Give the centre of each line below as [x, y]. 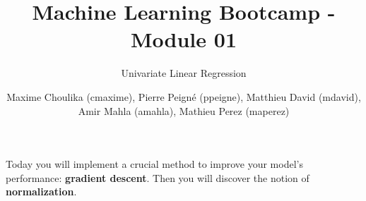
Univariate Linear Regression [184, 73]
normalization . [41, 191]
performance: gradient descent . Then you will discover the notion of [158, 177]
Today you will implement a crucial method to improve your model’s [154, 164]
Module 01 [184, 39]
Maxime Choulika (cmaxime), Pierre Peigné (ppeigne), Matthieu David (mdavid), [184, 96]
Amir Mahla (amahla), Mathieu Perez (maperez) [184, 110]
